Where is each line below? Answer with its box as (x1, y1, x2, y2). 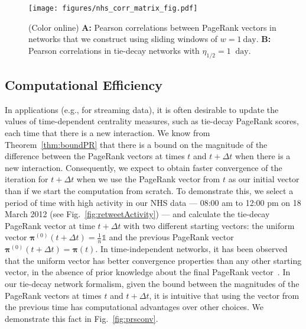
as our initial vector (228, 173, 300, 185)
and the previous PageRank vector (109, 231, 234, 243)
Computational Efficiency (5, 76, 163, 94)
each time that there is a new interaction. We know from (5, 127, 210, 139)
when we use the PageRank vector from (76, 173, 220, 185)
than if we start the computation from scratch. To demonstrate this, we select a (5, 185, 294, 196)
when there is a (235, 150, 291, 162)
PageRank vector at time (5, 219, 95, 231)
